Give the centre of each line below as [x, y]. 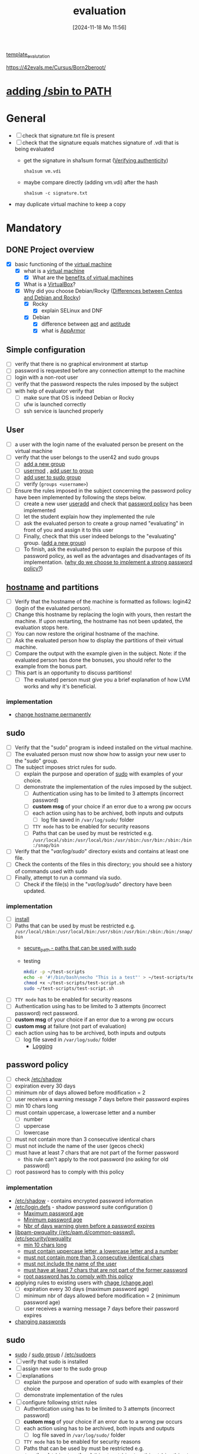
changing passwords [40, 1321]
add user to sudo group [52, 477]
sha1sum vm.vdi [42, 171]
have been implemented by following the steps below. [80, 498]
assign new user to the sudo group [65, 1369]
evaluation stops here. [42, 627]
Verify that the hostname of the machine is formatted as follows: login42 [103, 602]
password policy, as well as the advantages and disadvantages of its [107, 556]
